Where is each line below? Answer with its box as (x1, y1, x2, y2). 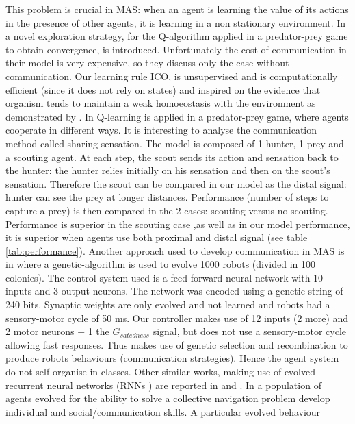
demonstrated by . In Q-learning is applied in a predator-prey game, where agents (5, 109, 349, 123)
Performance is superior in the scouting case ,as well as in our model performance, (5, 216, 350, 231)
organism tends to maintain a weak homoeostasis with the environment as (5, 96, 316, 110)
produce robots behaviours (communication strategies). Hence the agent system (5, 351, 339, 365)
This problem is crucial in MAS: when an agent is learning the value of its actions (5, 2, 349, 16)
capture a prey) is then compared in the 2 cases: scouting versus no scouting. (5, 203, 328, 217)
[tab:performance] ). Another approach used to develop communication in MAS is (5, 243, 345, 258)
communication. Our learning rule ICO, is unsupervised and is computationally (5, 68, 338, 83)
